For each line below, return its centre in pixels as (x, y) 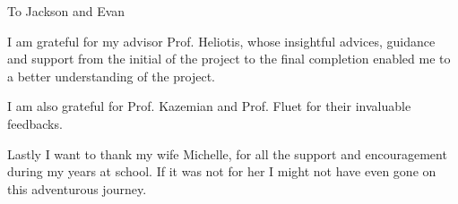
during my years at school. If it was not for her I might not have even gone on (222, 171)
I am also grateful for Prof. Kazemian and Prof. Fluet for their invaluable (209, 106)
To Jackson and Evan (66, 11)
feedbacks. (35, 123)
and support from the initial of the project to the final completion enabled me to (229, 59)
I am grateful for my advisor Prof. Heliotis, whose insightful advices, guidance (221, 41)
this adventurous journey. (77, 188)
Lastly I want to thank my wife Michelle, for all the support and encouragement (227, 153)
